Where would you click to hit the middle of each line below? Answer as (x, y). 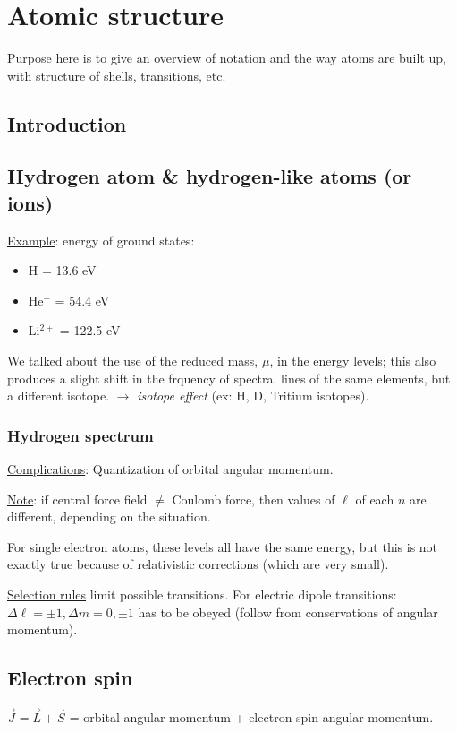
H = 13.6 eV (62, 270)
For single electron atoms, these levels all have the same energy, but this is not (223, 546)
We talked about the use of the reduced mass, (133, 361)
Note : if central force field (77, 499)
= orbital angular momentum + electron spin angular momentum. (251, 717)
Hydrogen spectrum (80, 435)
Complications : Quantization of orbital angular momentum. (170, 469)
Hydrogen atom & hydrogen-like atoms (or (210, 176)
